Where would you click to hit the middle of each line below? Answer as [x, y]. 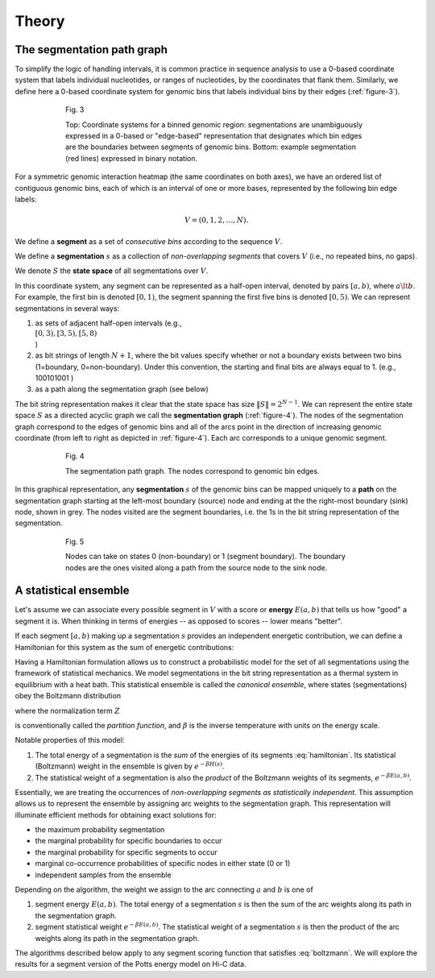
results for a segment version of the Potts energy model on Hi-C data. [130, 964]
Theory [40, 21]
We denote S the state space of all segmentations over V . [112, 271]
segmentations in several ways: [67, 308]
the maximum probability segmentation [100, 830]
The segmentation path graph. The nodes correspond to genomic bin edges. [193, 470]
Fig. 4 [75, 456]
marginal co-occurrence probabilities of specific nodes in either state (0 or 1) [163, 864]
